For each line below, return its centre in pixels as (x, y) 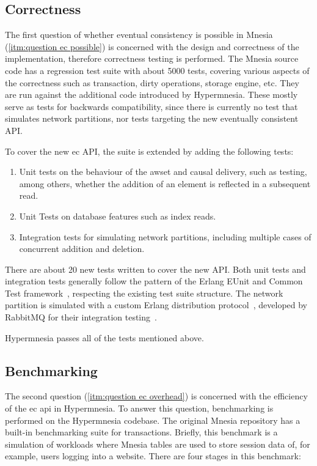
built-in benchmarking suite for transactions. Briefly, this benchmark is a (141, 432)
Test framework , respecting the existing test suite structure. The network (144, 293)
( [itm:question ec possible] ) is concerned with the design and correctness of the (152, 46)
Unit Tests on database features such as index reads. (118, 216)
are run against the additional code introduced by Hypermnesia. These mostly (151, 94)
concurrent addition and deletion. (82, 249)
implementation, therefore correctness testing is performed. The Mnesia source (152, 58)
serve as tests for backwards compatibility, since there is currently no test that (151, 106)
